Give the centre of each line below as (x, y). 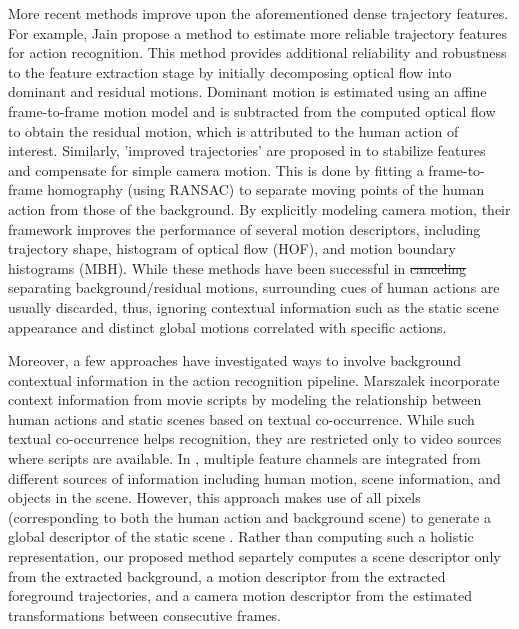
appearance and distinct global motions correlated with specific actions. (227, 326)
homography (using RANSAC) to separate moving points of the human (266, 189)
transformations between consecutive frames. (145, 614)
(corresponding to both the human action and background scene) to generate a (249, 516)
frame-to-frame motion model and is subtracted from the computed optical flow (252, 110)
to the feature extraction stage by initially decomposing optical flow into (230, 71)
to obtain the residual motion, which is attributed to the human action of (233, 130)
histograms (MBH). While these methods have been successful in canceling (237, 267)
